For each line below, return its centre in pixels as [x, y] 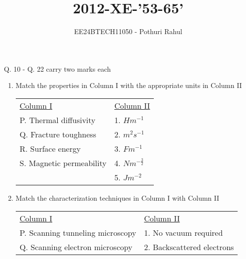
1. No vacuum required [183, 232]
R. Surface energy [50, 148]
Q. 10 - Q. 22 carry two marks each [57, 68]
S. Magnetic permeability [63, 163]
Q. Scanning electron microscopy [76, 247]
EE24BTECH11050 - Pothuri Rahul [128, 31]
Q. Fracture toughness [58, 134]
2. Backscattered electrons [189, 247]
